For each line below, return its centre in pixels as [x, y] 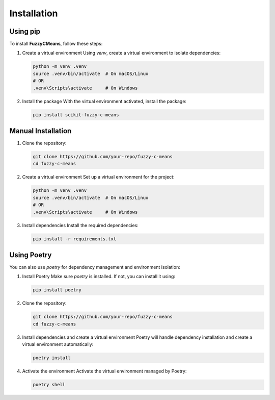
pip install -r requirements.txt [75, 239]
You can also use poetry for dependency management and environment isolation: [95, 267]
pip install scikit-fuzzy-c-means [76, 115]
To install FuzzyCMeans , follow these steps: [56, 44]
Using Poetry [31, 255]
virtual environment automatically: [58, 344]
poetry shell [49, 385]
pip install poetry [57, 290]
